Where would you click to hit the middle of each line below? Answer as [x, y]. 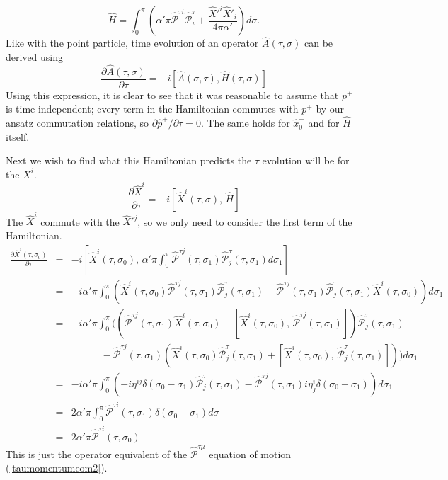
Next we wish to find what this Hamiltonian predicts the [129, 160]
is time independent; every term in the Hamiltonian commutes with [152, 109]
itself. [18, 136]
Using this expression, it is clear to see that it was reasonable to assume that [172, 95]
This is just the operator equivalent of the [97, 453]
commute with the [80, 221]
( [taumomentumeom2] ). [57, 468]
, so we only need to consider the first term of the [245, 221]
